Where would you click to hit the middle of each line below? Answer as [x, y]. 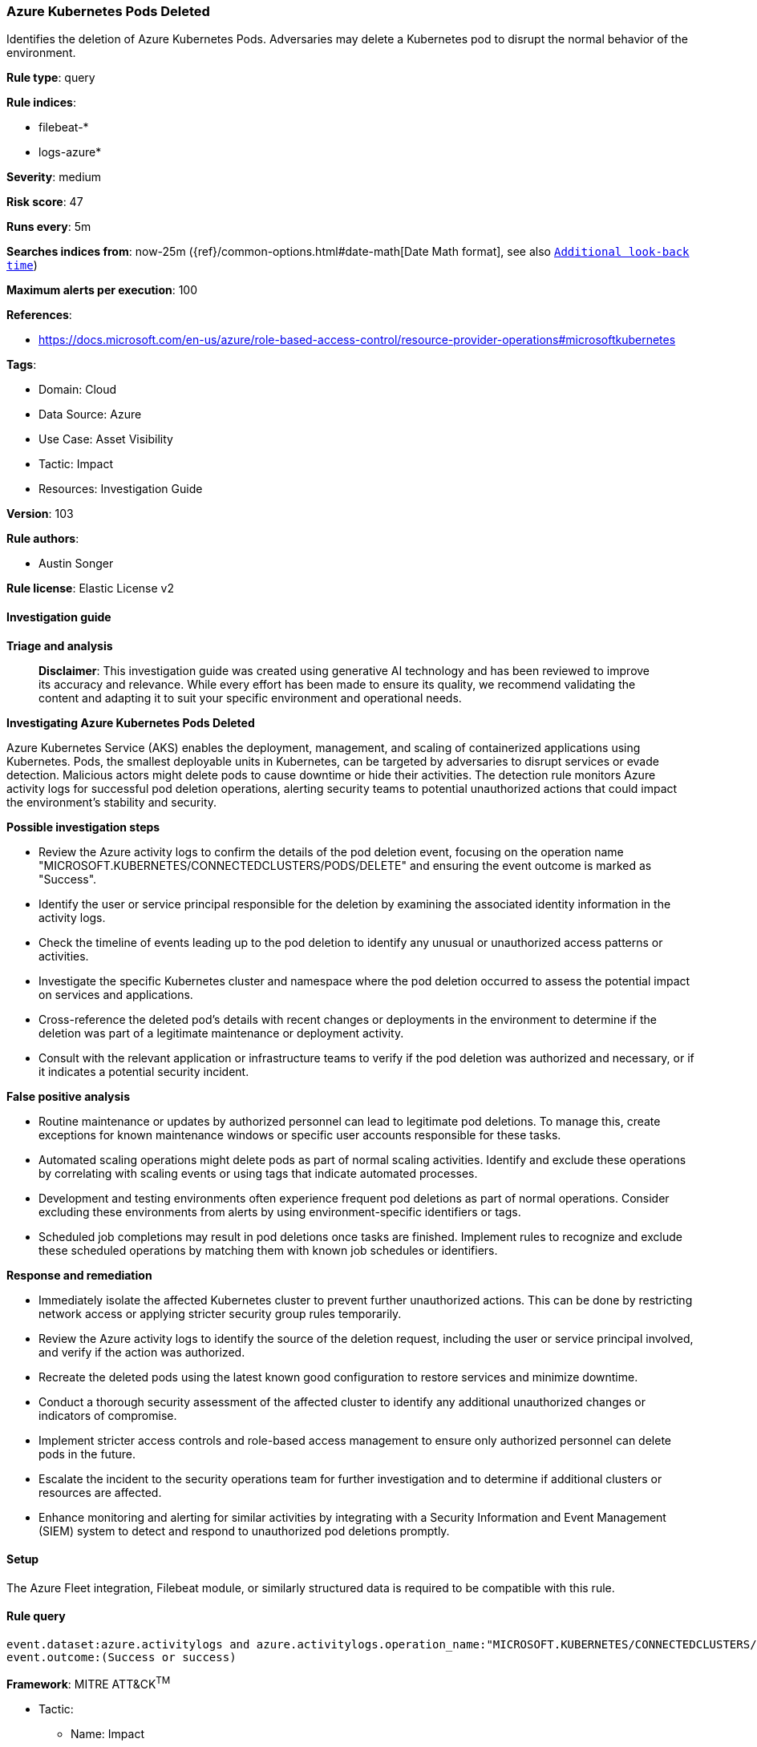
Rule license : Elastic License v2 [90, 588]
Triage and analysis [60, 645]
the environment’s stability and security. [112, 802]
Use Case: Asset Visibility [106, 439]
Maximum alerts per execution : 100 [102, 290]
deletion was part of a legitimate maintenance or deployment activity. [221, 1033]
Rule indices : [41, 103]
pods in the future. [87, 1454]
